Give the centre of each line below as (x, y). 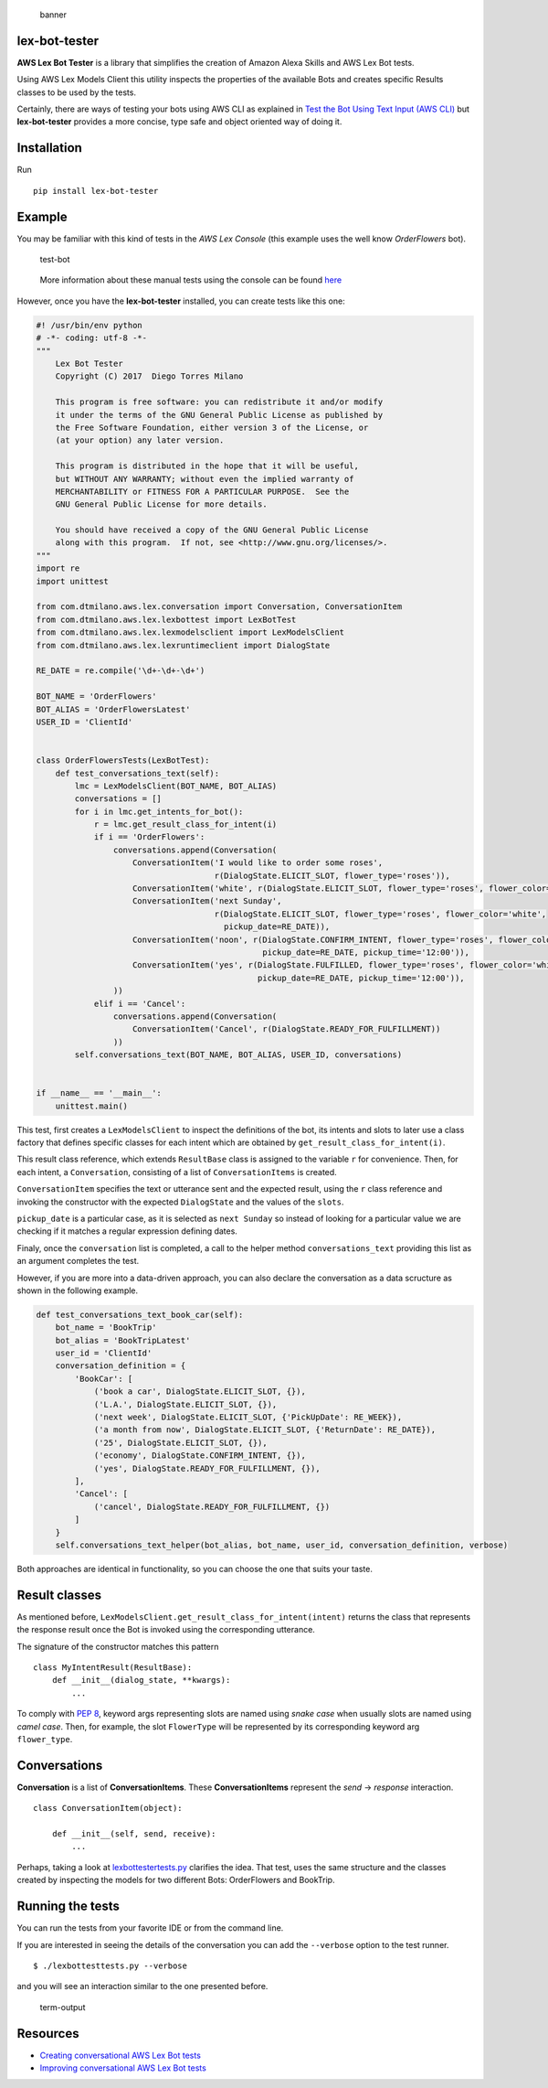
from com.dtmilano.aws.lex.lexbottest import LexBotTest (166, 619)
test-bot (55, 260)
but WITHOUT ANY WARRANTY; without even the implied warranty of (205, 479)
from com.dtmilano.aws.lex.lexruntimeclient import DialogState (183, 645)
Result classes (59, 1595)
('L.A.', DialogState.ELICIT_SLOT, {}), (185, 1404)
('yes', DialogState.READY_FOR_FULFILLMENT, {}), (207, 1468)
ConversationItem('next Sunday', (207, 901)
